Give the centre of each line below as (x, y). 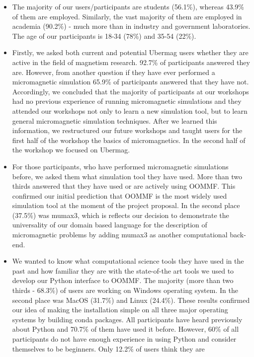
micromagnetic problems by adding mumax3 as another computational (120, 235)
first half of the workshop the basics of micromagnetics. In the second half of (129, 140)
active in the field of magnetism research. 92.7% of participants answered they (131, 62)
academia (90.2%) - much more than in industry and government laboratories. (131, 26)
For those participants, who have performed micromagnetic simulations (120, 166)
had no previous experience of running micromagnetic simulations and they (127, 101)
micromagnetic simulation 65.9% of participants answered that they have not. (130, 82)
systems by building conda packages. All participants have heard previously (127, 319)
